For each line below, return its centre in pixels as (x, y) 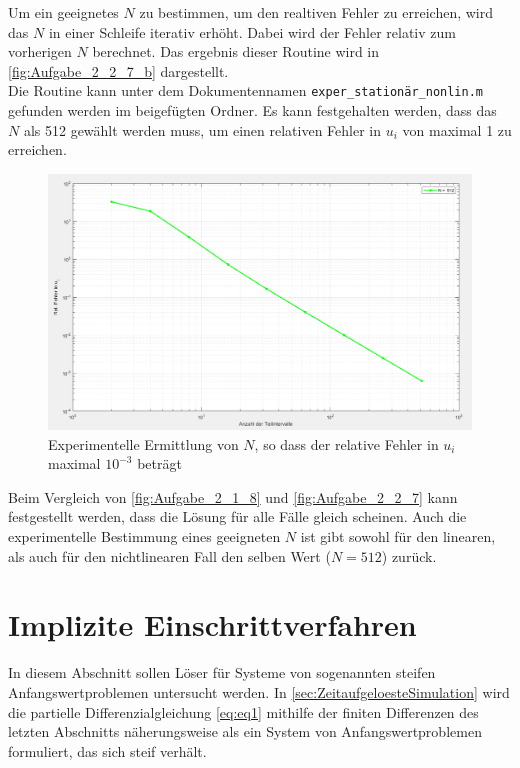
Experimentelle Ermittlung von (143, 443)
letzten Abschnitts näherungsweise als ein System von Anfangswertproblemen (245, 731)
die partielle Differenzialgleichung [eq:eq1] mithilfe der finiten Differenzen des (243, 711)
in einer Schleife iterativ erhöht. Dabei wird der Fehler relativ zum (252, 31)
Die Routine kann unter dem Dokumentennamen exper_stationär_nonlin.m (245, 90)
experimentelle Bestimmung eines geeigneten (144, 536)
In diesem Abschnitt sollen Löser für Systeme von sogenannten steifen (222, 672)
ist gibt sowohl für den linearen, (398, 536)
